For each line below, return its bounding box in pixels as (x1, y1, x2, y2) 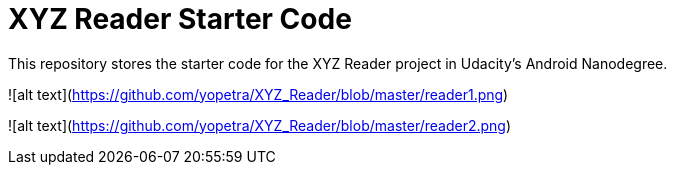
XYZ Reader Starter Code (8, 2, 352, 36)
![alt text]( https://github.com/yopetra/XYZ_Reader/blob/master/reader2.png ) (8, 116, 512, 134)
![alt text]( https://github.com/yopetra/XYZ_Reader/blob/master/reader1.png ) (8, 85, 509, 103)
